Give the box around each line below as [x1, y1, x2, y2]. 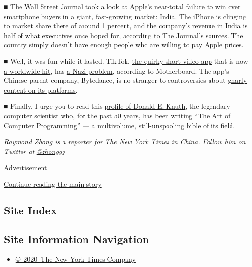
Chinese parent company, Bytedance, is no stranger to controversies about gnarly [4, 75, 247, 85]
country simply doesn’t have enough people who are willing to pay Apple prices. [4, 39, 244, 50]
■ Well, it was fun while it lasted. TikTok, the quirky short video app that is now [4, 56, 248, 66]
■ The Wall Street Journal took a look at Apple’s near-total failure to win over [4, 1, 241, 11]
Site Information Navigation [4, 231, 149, 246]
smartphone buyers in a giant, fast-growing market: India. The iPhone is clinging [4, 11, 247, 21]
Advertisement [4, 162, 47, 172]
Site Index [4, 202, 57, 217]
